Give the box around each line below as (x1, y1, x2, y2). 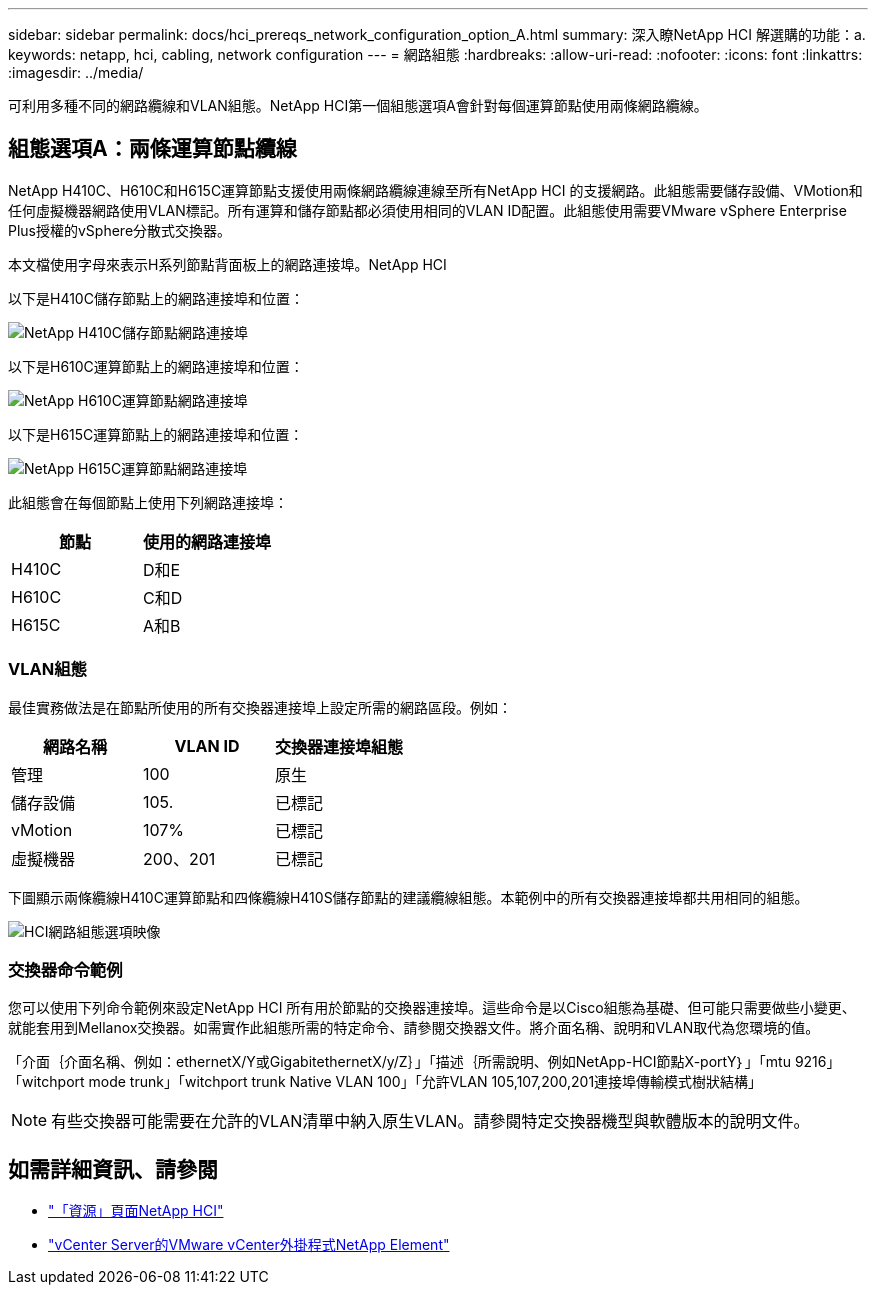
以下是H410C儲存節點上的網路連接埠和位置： (8, 289, 304, 307)
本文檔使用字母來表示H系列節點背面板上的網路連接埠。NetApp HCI (8, 255, 447, 273)
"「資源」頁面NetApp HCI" (48, 1202, 224, 1220)
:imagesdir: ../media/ (8, 64, 144, 81)
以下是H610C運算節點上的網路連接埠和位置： (8, 357, 304, 375)
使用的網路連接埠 (143, 531, 272, 552)
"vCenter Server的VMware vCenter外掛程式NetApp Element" (48, 1236, 450, 1254)
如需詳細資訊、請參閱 (8, 1156, 218, 1182)
